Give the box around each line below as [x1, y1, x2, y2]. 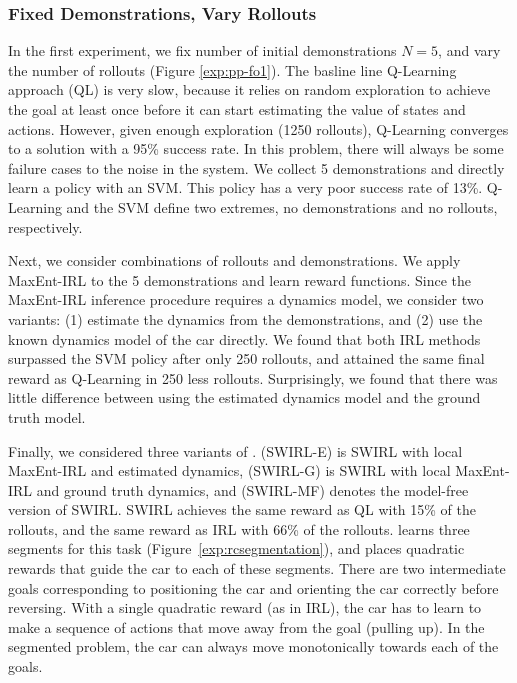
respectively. [8, 216, 83, 237]
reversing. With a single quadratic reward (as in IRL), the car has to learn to [8, 597, 482, 618]
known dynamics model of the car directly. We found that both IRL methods [8, 328, 481, 349]
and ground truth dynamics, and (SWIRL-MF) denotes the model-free [36, 479, 469, 500]
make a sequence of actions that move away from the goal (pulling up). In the [8, 616, 485, 637]
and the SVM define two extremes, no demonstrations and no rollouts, [66, 196, 498, 217]
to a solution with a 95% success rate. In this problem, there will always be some [8, 138, 504, 159]
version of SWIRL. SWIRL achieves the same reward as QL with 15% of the [8, 499, 477, 520]
